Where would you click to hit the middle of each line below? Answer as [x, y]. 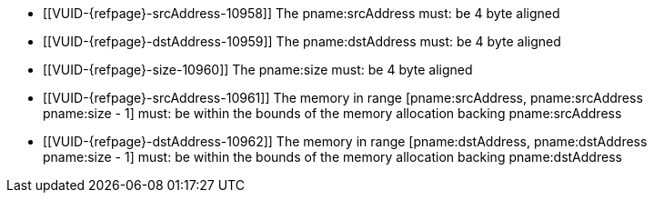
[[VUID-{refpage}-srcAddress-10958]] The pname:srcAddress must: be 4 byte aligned [302, 13]
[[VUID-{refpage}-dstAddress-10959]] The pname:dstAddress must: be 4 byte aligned [302, 41]
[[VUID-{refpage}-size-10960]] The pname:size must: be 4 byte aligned [258, 70]
